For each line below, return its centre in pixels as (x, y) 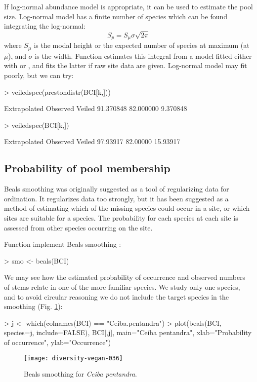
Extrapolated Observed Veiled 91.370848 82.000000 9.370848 (96, 108)
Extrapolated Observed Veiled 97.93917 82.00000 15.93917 (92, 141)
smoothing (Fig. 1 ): (33, 306)
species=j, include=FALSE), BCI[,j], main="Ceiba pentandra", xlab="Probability (128, 332)
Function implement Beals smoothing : (63, 244)
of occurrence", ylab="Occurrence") (58, 342)
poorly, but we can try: (39, 75)
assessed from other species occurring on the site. (78, 227)
